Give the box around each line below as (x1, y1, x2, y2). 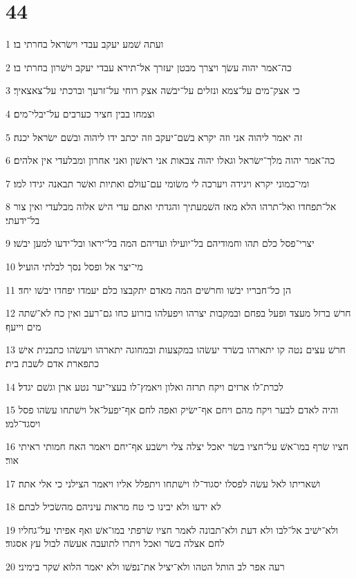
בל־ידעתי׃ (6, 212, 40, 227)
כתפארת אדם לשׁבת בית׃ (6, 356, 100, 371)
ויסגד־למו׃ (6, 416, 41, 430)
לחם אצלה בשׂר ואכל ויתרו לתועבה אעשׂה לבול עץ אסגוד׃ (6, 536, 225, 550)
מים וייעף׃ (6, 319, 41, 333)
